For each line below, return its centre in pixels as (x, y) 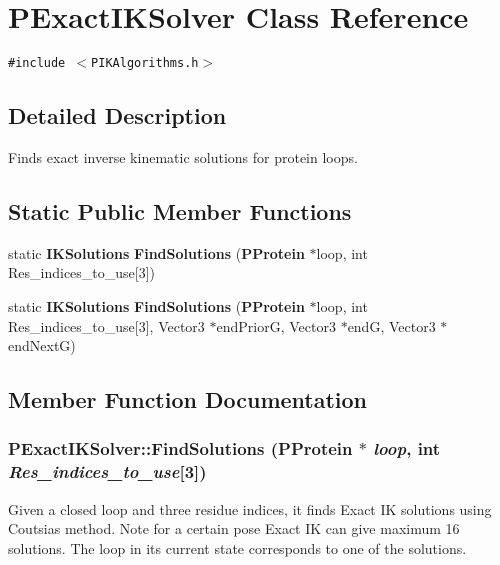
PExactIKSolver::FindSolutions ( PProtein (180, 448)
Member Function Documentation (188, 399)
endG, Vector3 (391, 325)
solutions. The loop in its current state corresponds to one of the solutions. (237, 547)
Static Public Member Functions (180, 210)
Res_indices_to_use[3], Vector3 (106, 325)
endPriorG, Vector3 (276, 325)
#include (37, 63)
